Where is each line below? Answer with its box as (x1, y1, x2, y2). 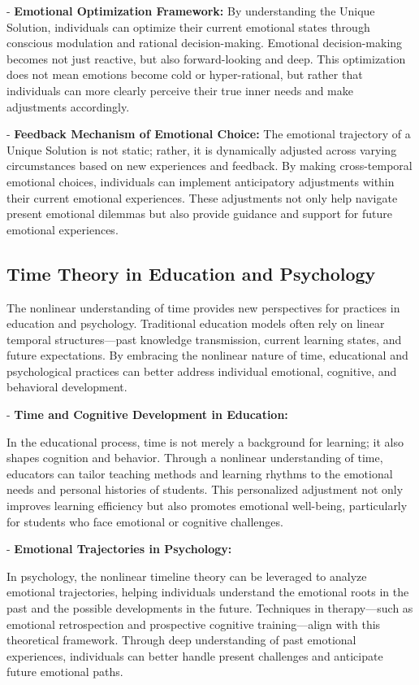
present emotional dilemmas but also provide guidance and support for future (6, 205, 392, 222)
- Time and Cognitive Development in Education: (6, 406, 288, 423)
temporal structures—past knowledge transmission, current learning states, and (6, 330, 402, 347)
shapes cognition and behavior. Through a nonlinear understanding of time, (6, 449, 383, 466)
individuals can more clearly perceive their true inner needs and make (6, 81, 353, 98)
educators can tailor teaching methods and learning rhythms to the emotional (6, 465, 393, 482)
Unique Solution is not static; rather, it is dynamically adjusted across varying (6, 141, 397, 158)
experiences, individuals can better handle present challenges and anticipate (6, 647, 383, 664)
